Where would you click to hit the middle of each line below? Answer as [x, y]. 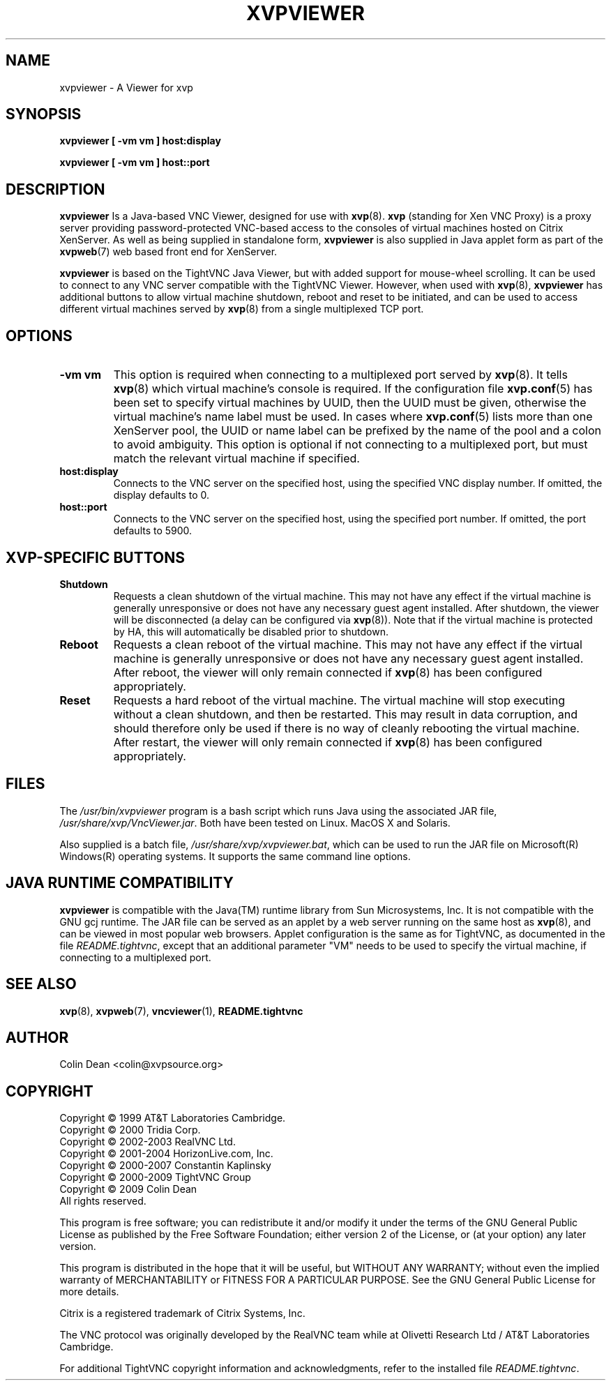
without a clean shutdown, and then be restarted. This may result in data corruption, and [346, 714]
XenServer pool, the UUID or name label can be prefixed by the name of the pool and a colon [357, 431]
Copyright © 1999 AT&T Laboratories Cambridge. [173, 1118]
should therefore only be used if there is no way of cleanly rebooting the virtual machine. [346, 728]
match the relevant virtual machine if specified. [236, 459]
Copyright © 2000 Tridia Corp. [130, 1130]
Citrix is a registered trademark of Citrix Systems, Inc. [182, 1313]
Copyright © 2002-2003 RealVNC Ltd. [148, 1142]
